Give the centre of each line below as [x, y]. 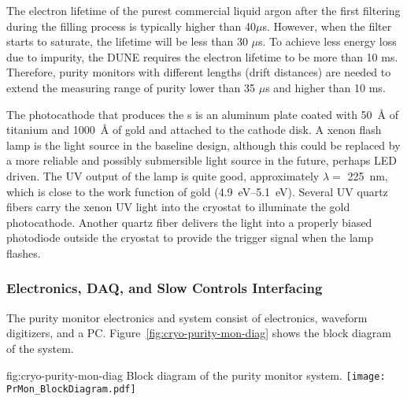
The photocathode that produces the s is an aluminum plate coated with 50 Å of [203, 114]
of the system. [40, 348]
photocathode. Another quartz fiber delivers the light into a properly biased [189, 222]
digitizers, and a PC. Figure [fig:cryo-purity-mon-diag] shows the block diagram [199, 333]
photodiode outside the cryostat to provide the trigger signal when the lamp [190, 238]
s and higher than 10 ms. [326, 87]
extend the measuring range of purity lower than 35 [131, 87]
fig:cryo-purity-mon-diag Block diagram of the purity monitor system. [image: [196, 375]
